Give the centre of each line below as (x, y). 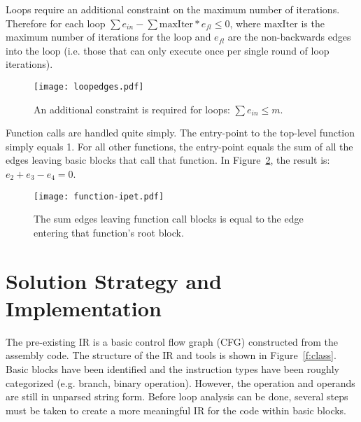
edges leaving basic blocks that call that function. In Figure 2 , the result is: (168, 160)
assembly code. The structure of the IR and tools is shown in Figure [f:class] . (171, 355)
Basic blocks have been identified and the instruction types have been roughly (172, 368)
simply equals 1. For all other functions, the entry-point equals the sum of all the (179, 146)
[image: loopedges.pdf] (89, 86)
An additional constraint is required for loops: (132, 109)
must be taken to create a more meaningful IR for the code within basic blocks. (176, 410)
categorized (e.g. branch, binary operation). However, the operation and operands (180, 382)
